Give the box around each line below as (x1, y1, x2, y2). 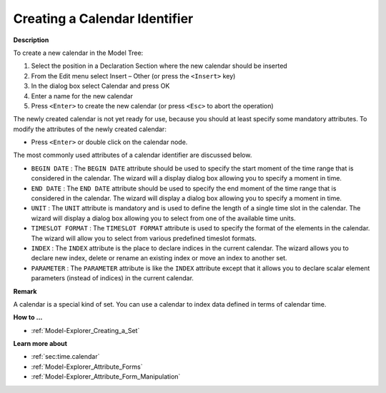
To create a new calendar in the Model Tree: (13, 49, 144, 57)
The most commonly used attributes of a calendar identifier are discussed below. (13, 150, 252, 160)
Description (13, 36, 49, 44)
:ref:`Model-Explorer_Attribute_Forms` (31, 362, 143, 371)
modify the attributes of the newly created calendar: (13, 125, 167, 133)
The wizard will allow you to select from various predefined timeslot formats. (31, 234, 257, 243)
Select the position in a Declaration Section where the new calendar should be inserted (31, 61, 287, 71)
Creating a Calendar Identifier (13, 11, 194, 26)
